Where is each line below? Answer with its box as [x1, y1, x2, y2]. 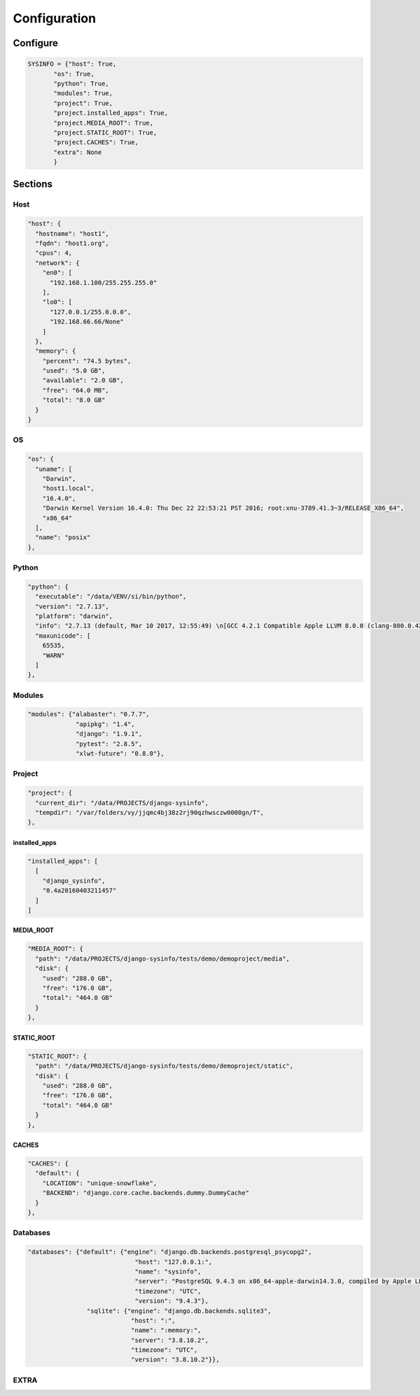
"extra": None [53, 148, 102, 156]
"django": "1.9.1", [76, 730, 143, 738]
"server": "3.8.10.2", [130, 1336, 209, 1344]
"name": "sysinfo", [134, 1267, 202, 1276]
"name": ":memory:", [130, 1327, 202, 1334]
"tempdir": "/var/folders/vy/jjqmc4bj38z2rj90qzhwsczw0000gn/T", [35, 809, 265, 816]
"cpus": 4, [35, 249, 73, 257]
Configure [13, 37, 59, 49]
